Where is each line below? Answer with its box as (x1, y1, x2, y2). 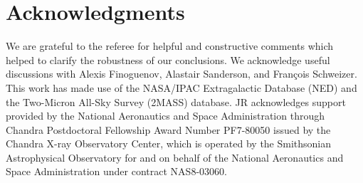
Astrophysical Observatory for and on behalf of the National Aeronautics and (6, 150, 344, 164)
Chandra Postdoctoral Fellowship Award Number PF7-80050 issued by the (6, 122, 331, 137)
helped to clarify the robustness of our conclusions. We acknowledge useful (6, 52, 330, 67)
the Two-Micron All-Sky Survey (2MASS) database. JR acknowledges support (6, 94, 346, 109)
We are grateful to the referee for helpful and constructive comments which (6, 38, 334, 53)
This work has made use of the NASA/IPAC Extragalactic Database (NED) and (6, 80, 357, 95)
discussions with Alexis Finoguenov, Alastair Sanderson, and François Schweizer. (6, 66, 357, 81)
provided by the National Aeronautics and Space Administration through (6, 108, 325, 123)
